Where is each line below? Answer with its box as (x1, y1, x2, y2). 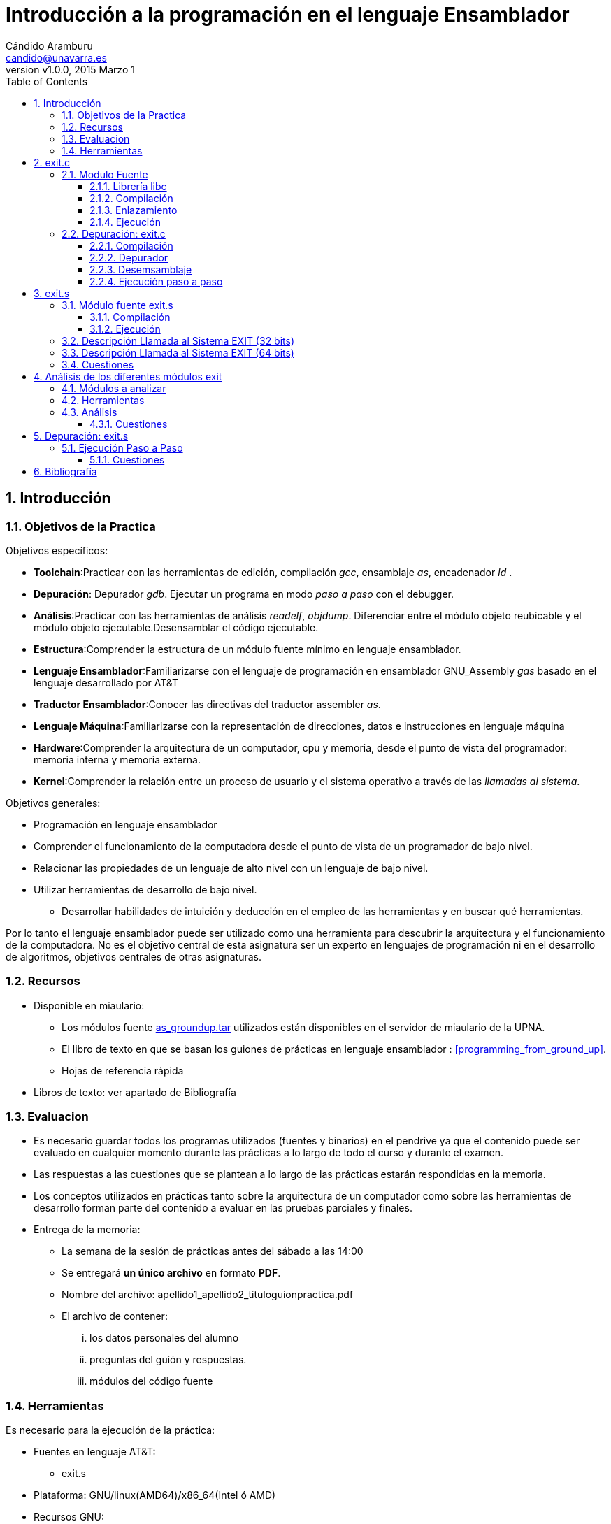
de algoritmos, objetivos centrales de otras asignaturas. (6, 950, 262, 963)
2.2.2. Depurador (89, 251, 168, 264)
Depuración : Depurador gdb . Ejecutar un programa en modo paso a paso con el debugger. (34, 587, 454, 600)
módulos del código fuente (89, 1375, 213, 1388)
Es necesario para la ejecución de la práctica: (6, 1424, 215, 1437)
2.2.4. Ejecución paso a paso (89, 275, 223, 287)
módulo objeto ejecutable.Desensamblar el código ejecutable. (34, 621, 319, 633)
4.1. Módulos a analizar (62, 382, 166, 394)
